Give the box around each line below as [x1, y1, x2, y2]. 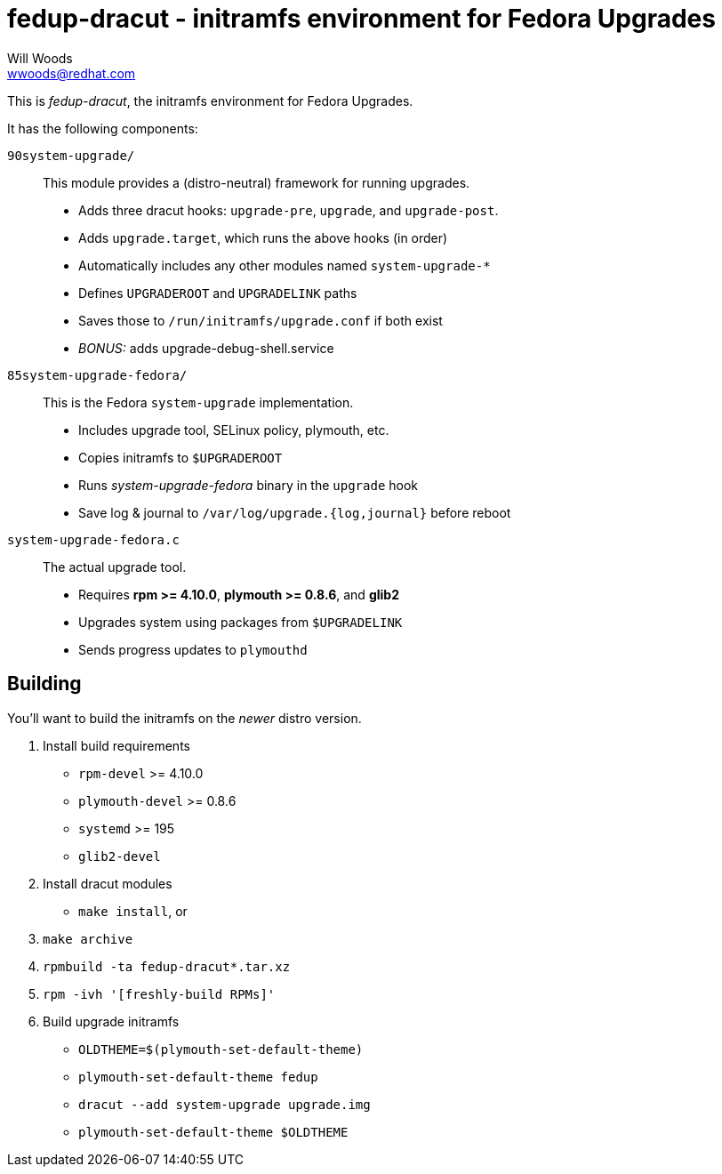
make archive [43, 931, 133, 946]
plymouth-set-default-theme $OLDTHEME [78, 1124, 349, 1139]
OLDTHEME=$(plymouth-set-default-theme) [78, 1041, 364, 1057]
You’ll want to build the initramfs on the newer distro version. [7, 710, 362, 726]
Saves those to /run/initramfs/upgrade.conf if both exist [78, 312, 443, 328]
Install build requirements [43, 737, 190, 753]
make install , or [78, 903, 188, 919]
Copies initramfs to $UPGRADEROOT [78, 449, 283, 465]
